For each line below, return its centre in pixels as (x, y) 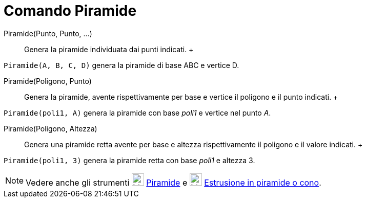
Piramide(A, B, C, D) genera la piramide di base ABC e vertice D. (121, 65)
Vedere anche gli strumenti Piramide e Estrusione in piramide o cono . (174, 182)
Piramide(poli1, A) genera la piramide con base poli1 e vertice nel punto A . (137, 113)
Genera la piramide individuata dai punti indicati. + (109, 49)
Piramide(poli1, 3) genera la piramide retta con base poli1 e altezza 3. (129, 160)
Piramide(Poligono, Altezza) (50, 128)
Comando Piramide (70, 11)
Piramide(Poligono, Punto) (48, 81)
